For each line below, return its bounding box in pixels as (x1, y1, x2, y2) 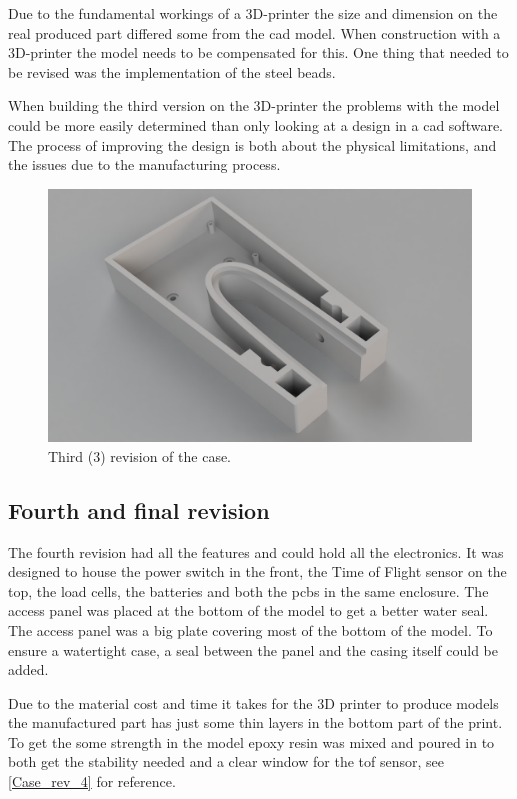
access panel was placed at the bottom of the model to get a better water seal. (8, 600, 489, 621)
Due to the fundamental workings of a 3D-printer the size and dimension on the (8, 3, 498, 23)
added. (8, 659, 49, 680)
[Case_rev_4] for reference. (8, 771, 176, 792)
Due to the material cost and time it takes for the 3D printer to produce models (8, 692, 499, 713)
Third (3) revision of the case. (48, 445, 232, 466)
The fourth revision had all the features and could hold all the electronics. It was (8, 541, 504, 562)
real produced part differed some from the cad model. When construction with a (8, 22, 501, 43)
